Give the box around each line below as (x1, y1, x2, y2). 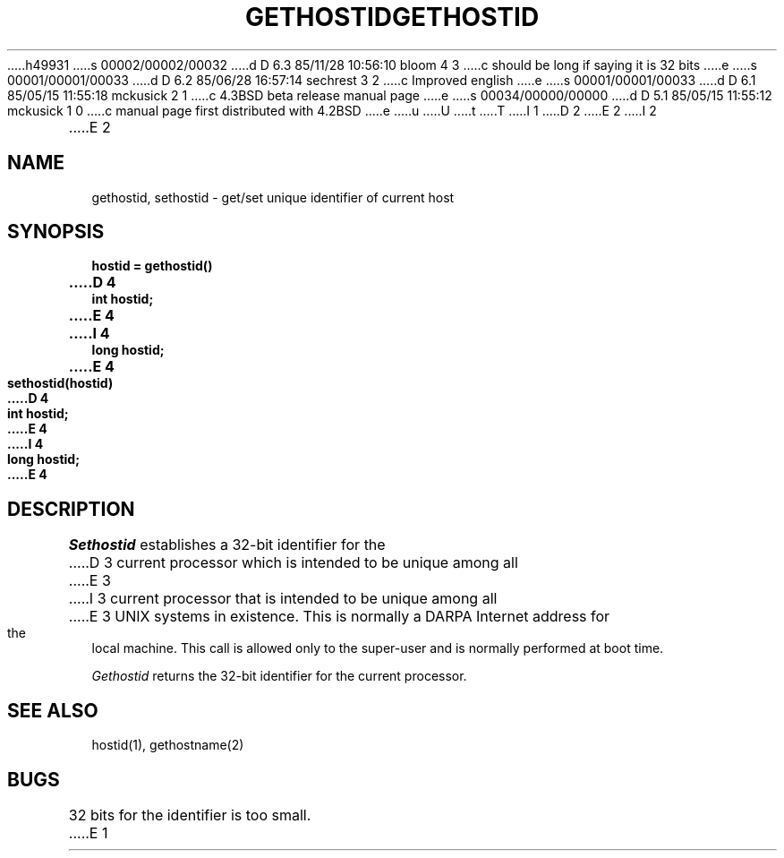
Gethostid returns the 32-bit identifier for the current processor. (91, 668, 467, 684)
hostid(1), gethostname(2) (91, 737, 244, 753)
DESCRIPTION (7, 497, 135, 520)
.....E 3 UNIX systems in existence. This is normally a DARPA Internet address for (68, 607, 610, 626)
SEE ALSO (7, 699, 98, 722)
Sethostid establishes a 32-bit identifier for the (68, 536, 386, 554)
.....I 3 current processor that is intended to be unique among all (68, 589, 498, 608)
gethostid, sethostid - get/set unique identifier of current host (91, 189, 455, 205)
